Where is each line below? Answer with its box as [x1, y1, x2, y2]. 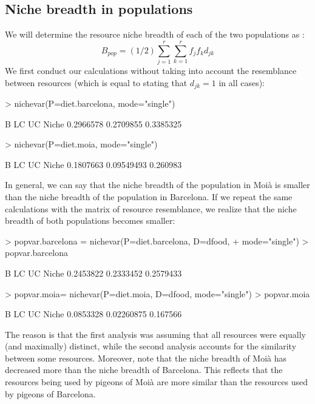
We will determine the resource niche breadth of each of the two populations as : [5, 28, 305, 41]
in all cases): [218, 76, 265, 89]
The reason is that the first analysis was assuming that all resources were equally [5, 328, 306, 340]
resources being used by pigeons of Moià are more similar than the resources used [5, 375, 308, 388]
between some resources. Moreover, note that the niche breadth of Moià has [5, 351, 287, 364]
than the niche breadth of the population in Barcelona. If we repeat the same [5, 190, 293, 203]
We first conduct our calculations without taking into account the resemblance [5, 64, 297, 76]
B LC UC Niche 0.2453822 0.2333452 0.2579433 [5, 266, 182, 279]
